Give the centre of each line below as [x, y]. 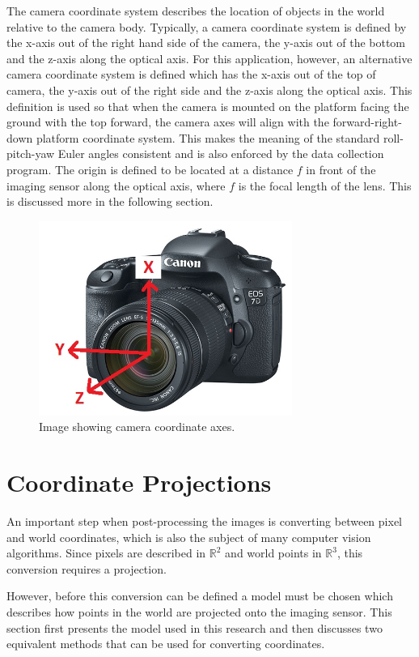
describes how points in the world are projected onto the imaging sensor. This [199, 612]
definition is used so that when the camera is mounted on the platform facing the [208, 106]
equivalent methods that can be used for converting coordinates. [166, 644]
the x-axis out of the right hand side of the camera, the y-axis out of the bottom [206, 43]
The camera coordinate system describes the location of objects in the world [196, 11]
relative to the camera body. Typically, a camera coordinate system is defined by [207, 26]
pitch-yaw [31, 154]
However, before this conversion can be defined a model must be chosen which [200, 596]
